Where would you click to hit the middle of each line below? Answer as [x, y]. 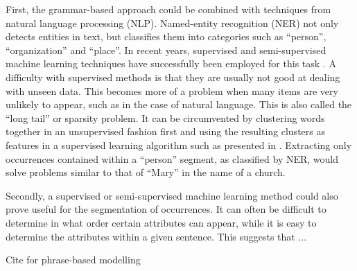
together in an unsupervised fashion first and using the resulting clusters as [165, 131]
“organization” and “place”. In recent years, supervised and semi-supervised [166, 50]
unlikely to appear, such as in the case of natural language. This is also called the [179, 104]
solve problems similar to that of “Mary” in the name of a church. [146, 172]
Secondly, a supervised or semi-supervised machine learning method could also [172, 195]
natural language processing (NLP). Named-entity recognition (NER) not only [172, 23]
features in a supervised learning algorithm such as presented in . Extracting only [179, 145]
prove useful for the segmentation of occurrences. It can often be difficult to [166, 209]
